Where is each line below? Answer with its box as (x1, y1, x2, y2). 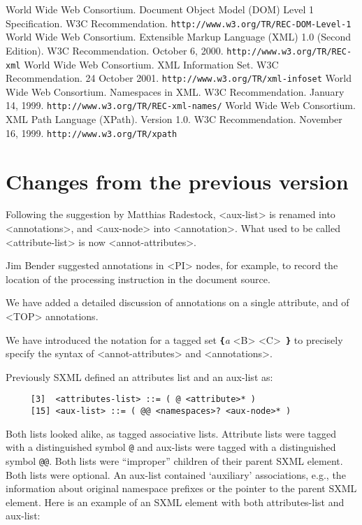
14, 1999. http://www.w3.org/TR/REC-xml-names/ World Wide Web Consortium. (6, 98, 356, 113)
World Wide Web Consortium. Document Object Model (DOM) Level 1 (6, 2, 314, 16)
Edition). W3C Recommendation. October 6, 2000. (6, 43, 224, 57)
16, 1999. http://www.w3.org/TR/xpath (6, 125, 178, 140)
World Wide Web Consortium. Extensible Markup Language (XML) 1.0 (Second (6, 29, 352, 44)
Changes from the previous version (6, 166, 349, 195)
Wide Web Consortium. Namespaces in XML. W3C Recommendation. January (6, 84, 345, 99)
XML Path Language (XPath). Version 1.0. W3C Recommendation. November (6, 112, 342, 127)
